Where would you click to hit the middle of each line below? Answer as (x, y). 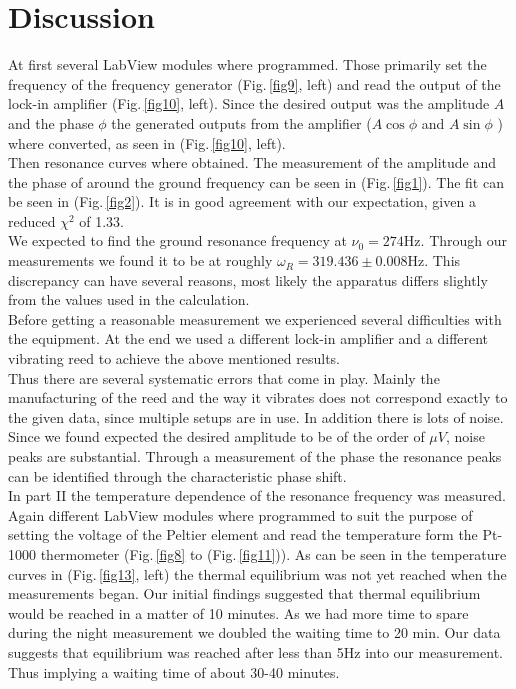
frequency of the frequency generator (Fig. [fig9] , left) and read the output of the (254, 83)
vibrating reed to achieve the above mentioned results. (174, 358)
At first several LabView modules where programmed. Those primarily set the (247, 64)
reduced (32, 220)
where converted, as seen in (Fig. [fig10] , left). (147, 142)
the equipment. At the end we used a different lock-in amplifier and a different (248, 338)
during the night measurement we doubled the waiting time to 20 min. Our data (254, 632)
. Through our (464, 240)
